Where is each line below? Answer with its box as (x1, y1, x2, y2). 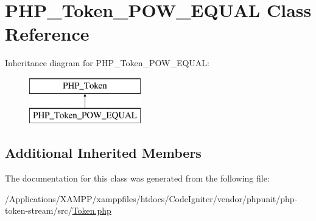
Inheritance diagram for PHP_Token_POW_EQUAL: (5, 56, 209, 69)
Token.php (72, 204, 111, 217)
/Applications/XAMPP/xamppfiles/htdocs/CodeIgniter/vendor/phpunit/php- (5, 192, 298, 205)
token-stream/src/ (5, 204, 72, 217)
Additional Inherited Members (5, 143, 202, 162)
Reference (5, 21, 90, 46)
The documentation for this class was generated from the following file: (5, 172, 270, 185)
